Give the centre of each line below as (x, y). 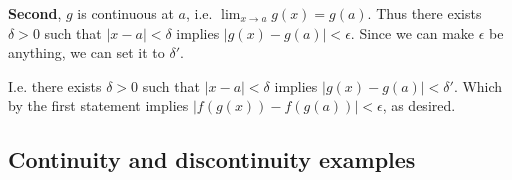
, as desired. (419, 105)
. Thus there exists (424, 13)
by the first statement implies (98, 105)
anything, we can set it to (86, 52)
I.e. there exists (55, 85)
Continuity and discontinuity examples (212, 159)
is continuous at (125, 13)
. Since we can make (412, 32)
